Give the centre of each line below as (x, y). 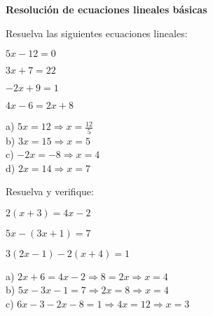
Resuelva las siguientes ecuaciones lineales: (97, 33)
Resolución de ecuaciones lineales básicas (106, 9)
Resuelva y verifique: (50, 191)
